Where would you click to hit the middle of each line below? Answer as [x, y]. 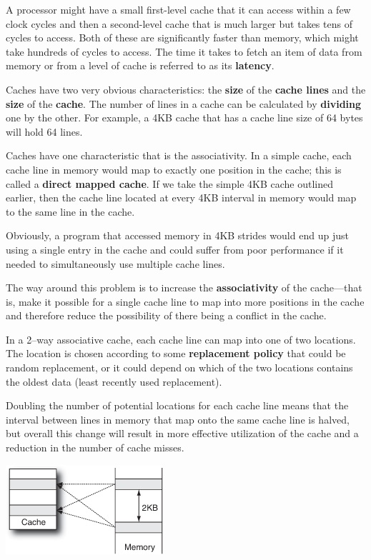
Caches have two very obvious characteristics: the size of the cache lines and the [186, 89]
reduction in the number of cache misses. [95, 447]
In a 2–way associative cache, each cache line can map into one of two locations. [181, 339]
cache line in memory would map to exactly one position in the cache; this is [174, 169]
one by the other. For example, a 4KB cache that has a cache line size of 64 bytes [184, 117]
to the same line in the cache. [70, 211]
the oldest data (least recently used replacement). [114, 381]
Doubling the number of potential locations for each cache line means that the [177, 405]
